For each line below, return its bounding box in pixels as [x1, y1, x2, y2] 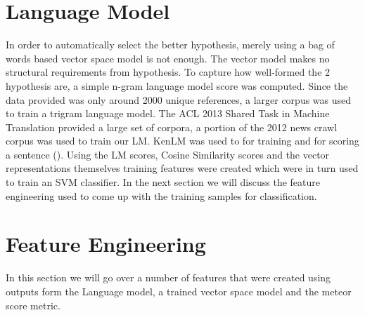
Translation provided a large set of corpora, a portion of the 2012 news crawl [6, 119, 338, 134]
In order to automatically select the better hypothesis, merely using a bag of [6, 37, 335, 52]
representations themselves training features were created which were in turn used [6, 161, 359, 175]
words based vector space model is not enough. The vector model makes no [6, 51, 330, 65]
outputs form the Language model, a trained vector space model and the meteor [6, 283, 352, 298]
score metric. [6, 297, 60, 312]
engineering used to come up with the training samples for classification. [6, 188, 317, 203]
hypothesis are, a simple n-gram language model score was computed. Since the [6, 78, 348, 93]
